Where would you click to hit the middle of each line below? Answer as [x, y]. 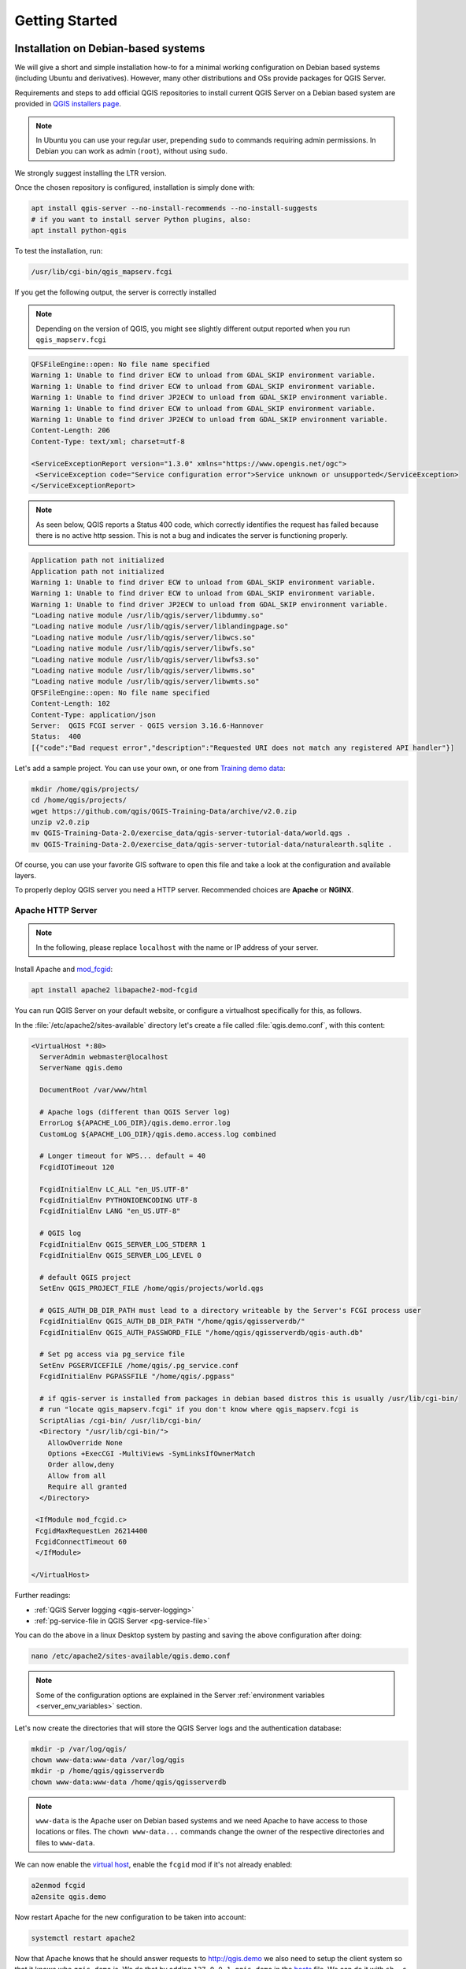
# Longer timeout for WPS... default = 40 [123, 1156]
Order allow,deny [81, 1465]
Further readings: [43, 1596]
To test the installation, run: [59, 250]
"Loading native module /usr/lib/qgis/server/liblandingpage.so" [160, 627]
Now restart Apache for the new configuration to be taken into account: [131, 1917]
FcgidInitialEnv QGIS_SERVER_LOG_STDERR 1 [123, 1244]
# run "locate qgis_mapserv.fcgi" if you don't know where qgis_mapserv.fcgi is [200, 1409]
